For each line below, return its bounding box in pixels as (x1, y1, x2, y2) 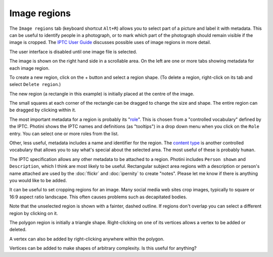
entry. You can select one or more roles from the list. (9, 131, 119, 137)
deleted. (9, 227, 27, 233)
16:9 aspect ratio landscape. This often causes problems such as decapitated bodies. (9, 194, 187, 200)
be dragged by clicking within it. (9, 107, 76, 113)
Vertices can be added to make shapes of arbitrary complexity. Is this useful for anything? (9, 245, 197, 251)
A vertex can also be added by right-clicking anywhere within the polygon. (9, 236, 164, 242)
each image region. (9, 65, 50, 71)
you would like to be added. (9, 177, 67, 183)
